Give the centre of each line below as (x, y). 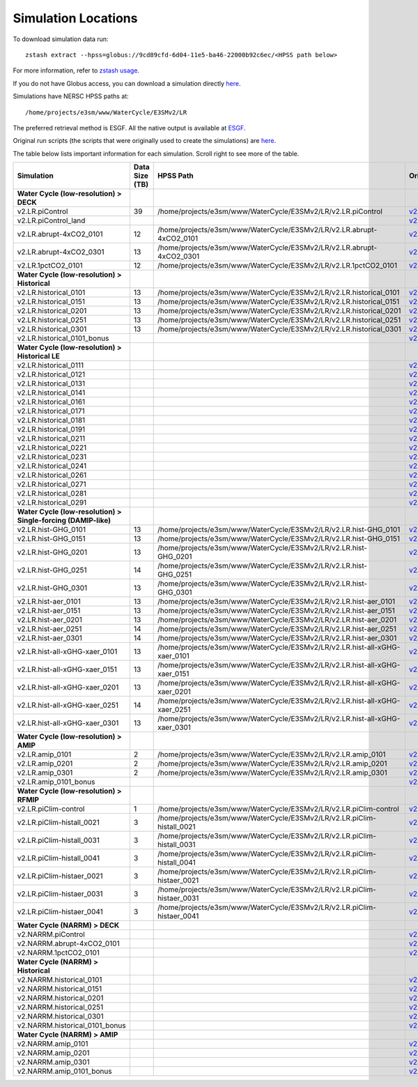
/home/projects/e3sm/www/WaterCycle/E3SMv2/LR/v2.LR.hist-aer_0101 (276, 602)
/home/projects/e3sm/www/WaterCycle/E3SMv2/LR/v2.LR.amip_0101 (271, 754)
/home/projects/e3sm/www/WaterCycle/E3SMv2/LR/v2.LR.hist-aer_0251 (277, 629)
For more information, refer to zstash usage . (76, 70)
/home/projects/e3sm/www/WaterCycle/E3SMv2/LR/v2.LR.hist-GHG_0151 (279, 539)
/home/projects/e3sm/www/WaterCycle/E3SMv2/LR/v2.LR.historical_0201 (279, 311)
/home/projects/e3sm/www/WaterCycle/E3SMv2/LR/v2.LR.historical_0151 (278, 302)
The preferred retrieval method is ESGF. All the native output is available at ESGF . (129, 128)
